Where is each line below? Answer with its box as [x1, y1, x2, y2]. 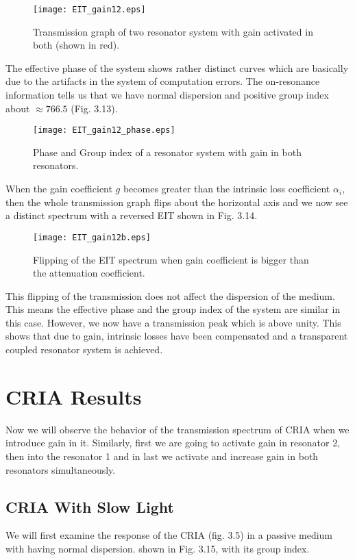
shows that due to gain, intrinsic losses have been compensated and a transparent [5, 329, 348, 343]
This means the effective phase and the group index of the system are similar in [5, 302, 341, 316]
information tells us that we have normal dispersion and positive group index [5, 88, 329, 102]
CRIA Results [5, 382, 142, 410]
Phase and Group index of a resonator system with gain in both [33, 144, 302, 159]
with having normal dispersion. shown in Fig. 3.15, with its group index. [5, 541, 310, 555]
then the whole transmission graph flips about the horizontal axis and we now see [5, 194, 348, 209]
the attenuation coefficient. [33, 266, 145, 280]
